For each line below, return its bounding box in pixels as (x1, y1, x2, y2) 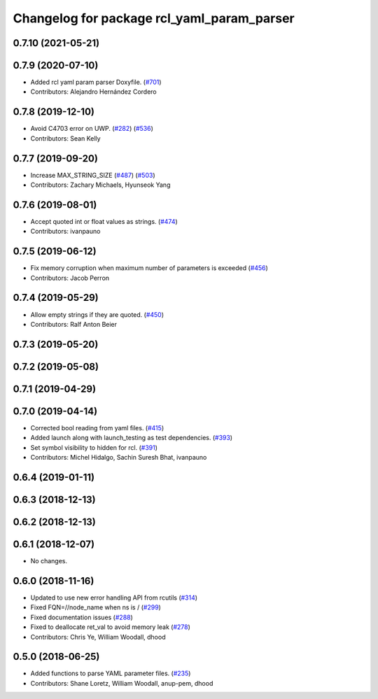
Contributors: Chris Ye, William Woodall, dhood (30, 633, 166, 641)
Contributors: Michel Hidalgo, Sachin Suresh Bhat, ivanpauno (30, 453, 207, 462)
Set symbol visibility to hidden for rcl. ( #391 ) (30, 443, 157, 451)
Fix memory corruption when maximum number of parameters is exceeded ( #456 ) (30, 264, 269, 272)
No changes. (30, 557, 68, 565)
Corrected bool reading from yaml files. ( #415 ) (30, 423, 164, 432)
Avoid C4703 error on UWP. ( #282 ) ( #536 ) (30, 125, 154, 133)
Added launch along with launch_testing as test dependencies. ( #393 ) (30, 434, 233, 442)
